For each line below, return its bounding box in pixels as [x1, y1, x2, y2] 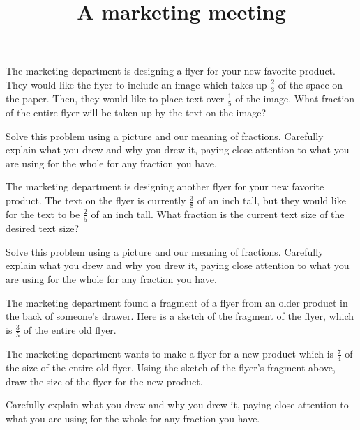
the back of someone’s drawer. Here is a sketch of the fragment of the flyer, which [6, 309, 354, 323]
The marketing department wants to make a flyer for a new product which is [6, 346, 334, 361]
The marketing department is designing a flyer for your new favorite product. [6, 63, 336, 78]
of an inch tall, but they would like [197, 193, 346, 208]
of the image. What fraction [235, 91, 355, 105]
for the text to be [6, 206, 80, 221]
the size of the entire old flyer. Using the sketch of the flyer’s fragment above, [6, 360, 336, 374]
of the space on [278, 77, 343, 91]
